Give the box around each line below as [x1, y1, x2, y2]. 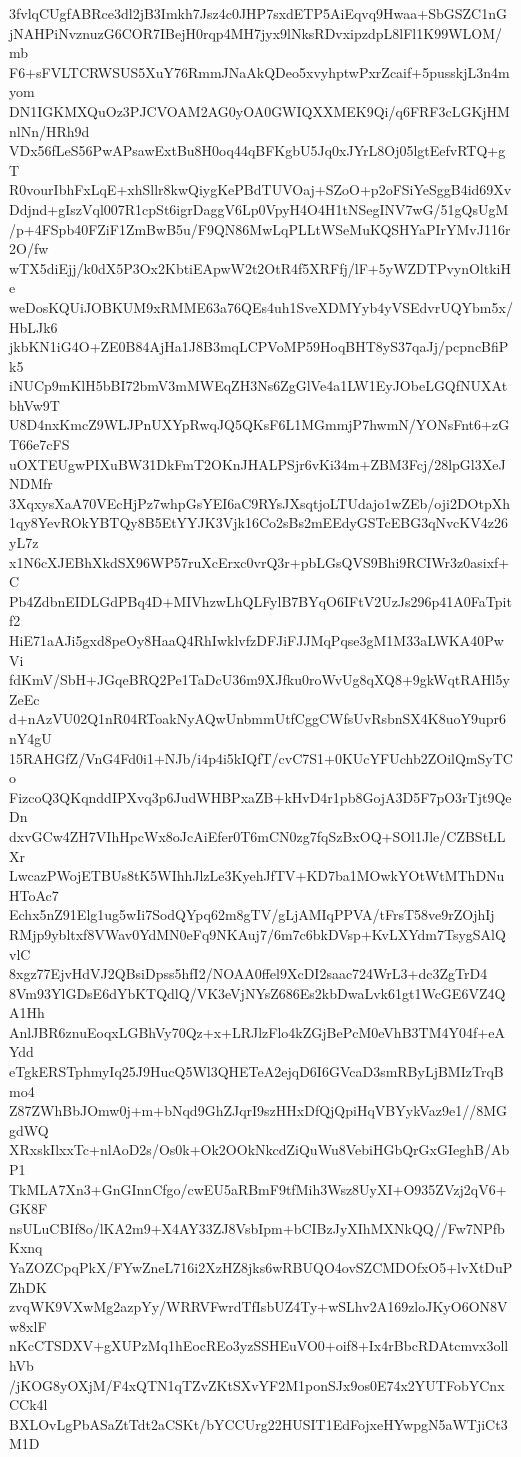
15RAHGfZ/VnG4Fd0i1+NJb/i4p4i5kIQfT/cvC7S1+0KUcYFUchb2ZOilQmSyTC [9, 747, 513, 768]
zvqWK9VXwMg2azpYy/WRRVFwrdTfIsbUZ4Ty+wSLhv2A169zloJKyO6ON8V [9, 1296, 508, 1317]
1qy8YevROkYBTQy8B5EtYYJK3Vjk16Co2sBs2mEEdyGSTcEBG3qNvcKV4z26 [9, 512, 508, 533]
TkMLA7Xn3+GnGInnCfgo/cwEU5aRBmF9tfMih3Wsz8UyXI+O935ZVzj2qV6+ [9, 1178, 507, 1199]
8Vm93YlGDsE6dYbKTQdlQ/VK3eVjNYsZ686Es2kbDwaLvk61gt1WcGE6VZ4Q [9, 982, 506, 1003]
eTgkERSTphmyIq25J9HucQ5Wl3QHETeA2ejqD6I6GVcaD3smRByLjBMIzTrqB [9, 1061, 504, 1082]
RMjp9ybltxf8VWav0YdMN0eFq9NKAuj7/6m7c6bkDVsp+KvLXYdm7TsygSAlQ [9, 923, 506, 944]
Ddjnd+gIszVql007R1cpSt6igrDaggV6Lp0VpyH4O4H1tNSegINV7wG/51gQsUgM [9, 198, 509, 219]
